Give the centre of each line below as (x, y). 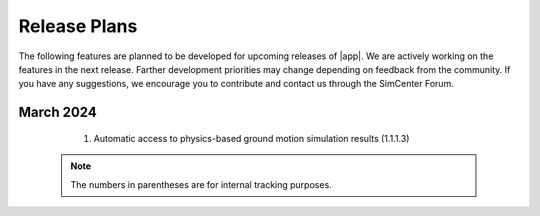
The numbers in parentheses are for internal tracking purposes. (201, 184)
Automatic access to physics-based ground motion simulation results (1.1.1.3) (251, 138)
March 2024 (57, 112)
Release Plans (78, 26)
